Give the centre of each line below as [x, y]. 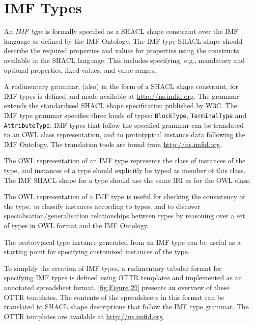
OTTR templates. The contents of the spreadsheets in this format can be [114, 297]
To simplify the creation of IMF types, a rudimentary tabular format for [113, 268]
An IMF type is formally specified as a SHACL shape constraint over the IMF [121, 31]
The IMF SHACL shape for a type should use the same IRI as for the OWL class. [127, 180]
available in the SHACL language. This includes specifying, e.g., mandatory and [125, 60]
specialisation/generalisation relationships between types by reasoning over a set [125, 216]
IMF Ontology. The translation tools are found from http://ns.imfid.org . [113, 144]
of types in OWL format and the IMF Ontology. [76, 225]
